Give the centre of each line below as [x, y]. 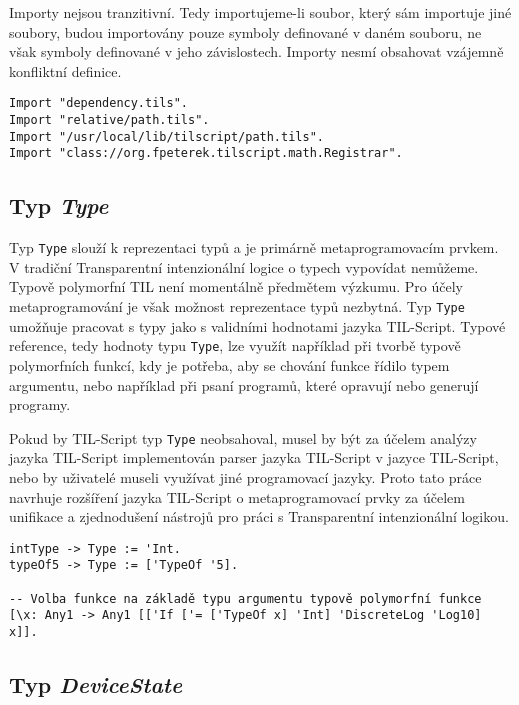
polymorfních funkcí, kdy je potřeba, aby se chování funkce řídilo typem [229, 364]
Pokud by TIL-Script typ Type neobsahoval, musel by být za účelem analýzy [243, 437]
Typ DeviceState [96, 684]
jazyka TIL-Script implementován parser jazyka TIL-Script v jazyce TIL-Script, [254, 457]
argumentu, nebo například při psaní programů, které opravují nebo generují [244, 384]
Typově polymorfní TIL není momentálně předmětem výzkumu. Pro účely [236, 286]
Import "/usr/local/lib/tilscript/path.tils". [166, 136]
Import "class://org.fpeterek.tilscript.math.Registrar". [206, 153]
